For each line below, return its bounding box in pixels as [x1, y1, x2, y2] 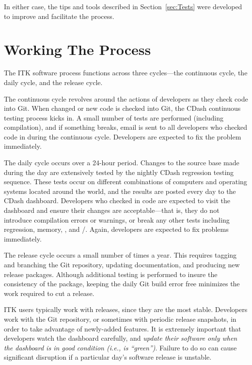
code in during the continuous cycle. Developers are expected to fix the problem [4, 131, 241, 141]
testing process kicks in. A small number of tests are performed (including [4, 112, 223, 122]
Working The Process [4, 39, 151, 59]
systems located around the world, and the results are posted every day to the [4, 186, 236, 196]
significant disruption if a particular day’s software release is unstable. [4, 352, 212, 362]
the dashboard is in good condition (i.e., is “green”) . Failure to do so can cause [4, 342, 237, 352]
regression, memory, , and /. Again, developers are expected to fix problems [4, 224, 229, 234]
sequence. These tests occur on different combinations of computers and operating [4, 176, 247, 187]
